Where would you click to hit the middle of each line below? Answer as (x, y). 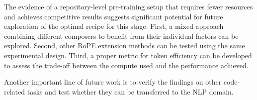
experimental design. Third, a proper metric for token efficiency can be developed (128, 55)
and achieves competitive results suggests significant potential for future (114, 16)
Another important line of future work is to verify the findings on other (113, 82)
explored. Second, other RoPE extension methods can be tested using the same (125, 46)
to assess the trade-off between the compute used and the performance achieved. (126, 65)
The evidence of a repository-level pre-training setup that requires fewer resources (128, 6)
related (15, 91)
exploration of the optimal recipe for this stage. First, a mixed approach (114, 26)
